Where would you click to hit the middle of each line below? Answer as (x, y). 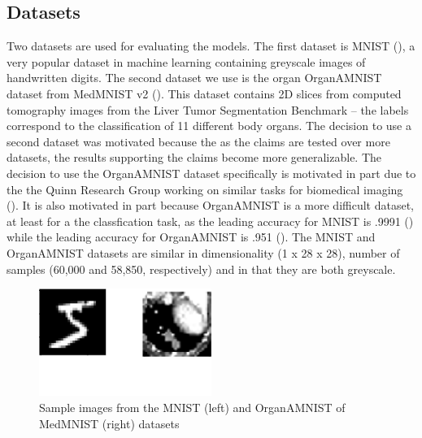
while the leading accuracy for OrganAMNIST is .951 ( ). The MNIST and (191, 237)
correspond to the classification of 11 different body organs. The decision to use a (209, 126)
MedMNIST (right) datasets (109, 423)
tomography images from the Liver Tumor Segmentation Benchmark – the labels (208, 109)
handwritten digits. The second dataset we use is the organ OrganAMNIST (194, 78)
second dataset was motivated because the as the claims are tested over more (198, 141)
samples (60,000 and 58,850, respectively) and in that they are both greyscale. (201, 269)
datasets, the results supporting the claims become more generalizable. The (194, 157)
